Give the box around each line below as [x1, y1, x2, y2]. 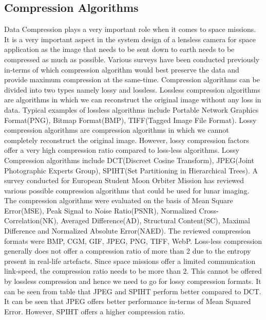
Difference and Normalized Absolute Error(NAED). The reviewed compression [4, 225, 251, 236]
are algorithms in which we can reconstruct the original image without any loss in [4, 94, 261, 105]
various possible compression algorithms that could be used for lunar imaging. [4, 185, 250, 195]
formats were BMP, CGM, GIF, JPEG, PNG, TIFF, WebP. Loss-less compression [4, 235, 262, 246]
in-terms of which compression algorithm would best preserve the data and [4, 64, 239, 75]
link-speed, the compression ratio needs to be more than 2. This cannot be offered [4, 265, 262, 276]
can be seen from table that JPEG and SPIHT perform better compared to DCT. [4, 286, 261, 296]
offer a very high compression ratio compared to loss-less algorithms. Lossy [4, 145, 240, 155]
